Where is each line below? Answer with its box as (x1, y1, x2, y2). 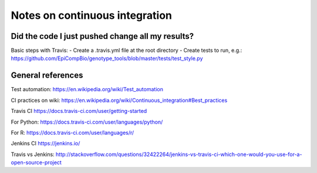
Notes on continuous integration (11, 9, 173, 22)
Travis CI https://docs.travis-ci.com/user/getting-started (11, 108, 147, 115)
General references (11, 71, 83, 81)
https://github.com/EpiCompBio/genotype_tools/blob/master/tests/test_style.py (11, 55, 203, 62)
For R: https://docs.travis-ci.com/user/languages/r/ (11, 129, 134, 136)
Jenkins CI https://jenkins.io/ (11, 140, 80, 147)
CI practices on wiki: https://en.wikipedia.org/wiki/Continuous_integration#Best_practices (11, 97, 228, 104)
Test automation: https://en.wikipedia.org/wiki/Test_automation (11, 86, 164, 93)
